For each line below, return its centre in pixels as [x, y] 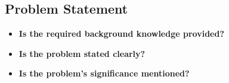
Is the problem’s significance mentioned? [104, 73]
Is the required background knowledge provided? [121, 33]
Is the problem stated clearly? [82, 53]
